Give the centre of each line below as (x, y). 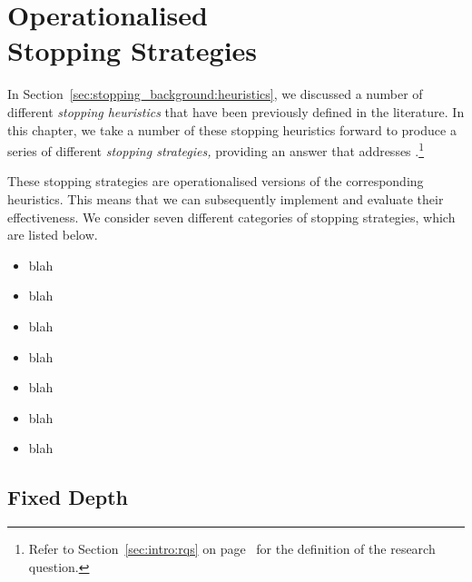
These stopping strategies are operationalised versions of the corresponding (216, 181)
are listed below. (53, 235)
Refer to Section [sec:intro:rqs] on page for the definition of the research (232, 549)
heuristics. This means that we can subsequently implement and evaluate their (226, 198)
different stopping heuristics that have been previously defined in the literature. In (236, 111)
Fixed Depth (68, 497)
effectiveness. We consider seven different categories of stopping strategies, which (231, 217)
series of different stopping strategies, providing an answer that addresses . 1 (216, 149)
